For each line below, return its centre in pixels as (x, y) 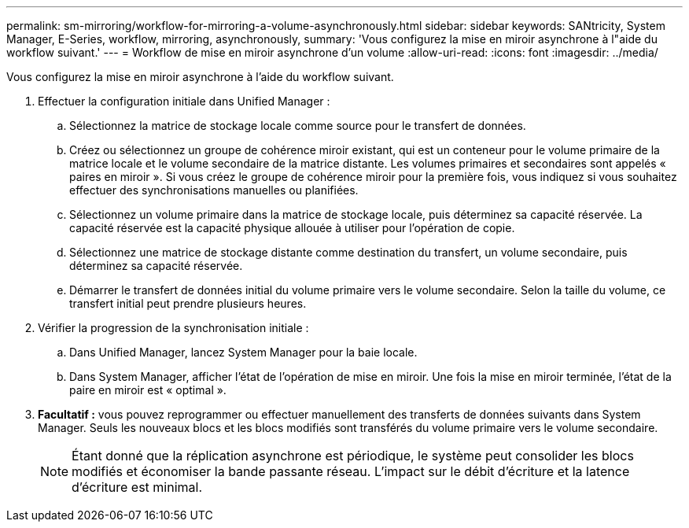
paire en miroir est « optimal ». (148, 390)
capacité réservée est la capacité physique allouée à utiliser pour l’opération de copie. (292, 228)
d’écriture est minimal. (137, 487)
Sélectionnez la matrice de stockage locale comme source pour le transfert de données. (298, 126)
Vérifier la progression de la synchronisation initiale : (173, 328)
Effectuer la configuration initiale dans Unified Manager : (184, 101)
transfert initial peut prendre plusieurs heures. (188, 303)
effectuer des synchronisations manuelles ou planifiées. (214, 190)
